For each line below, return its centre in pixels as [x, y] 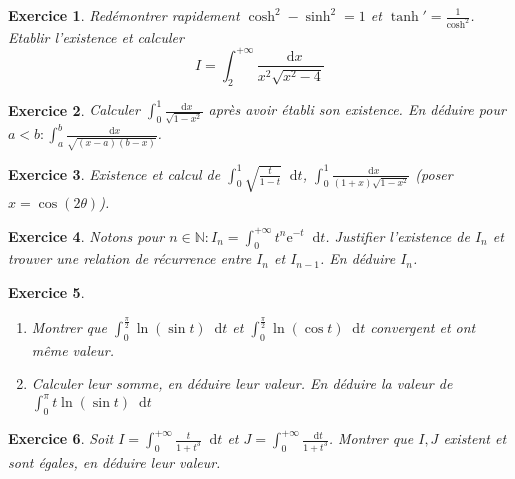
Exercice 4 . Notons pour [86, 235]
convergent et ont [423, 326]
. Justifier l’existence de [397, 235]
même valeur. [72, 349]
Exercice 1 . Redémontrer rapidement [124, 15]
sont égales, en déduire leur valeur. [114, 462]
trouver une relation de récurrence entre [130, 258]
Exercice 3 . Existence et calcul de [114, 173]
